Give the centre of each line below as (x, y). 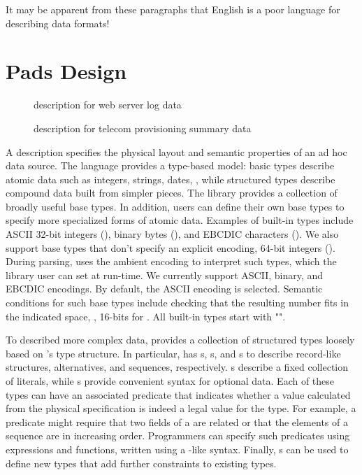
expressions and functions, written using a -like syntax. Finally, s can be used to (177, 449)
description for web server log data (108, 105)
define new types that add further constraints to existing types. (141, 463)
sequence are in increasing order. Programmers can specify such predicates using (178, 435)
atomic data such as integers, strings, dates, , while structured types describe (171, 179)
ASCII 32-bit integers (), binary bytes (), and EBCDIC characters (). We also (172, 234)
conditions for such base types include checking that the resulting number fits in (177, 303)
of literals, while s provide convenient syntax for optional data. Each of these (170, 381)
